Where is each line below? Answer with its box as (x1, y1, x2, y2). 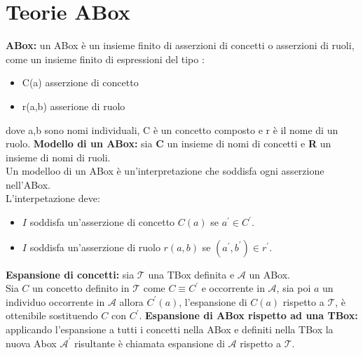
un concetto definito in (32, 281, 130, 295)
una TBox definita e (148, 267, 235, 281)
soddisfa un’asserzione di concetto (29, 215, 175, 229)
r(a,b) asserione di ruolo (22, 98, 125, 113)
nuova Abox (6, 335, 57, 350)
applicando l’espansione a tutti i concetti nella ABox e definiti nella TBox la (6, 322, 334, 337)
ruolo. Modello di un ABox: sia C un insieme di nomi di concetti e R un (6, 136, 331, 151)
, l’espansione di (179, 294, 247, 309)
